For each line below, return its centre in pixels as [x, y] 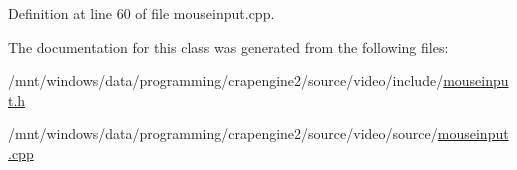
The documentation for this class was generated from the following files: [228, 46]
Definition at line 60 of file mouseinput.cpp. [141, 13]
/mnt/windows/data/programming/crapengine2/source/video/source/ [223, 133]
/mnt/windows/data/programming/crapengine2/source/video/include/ [226, 80]
